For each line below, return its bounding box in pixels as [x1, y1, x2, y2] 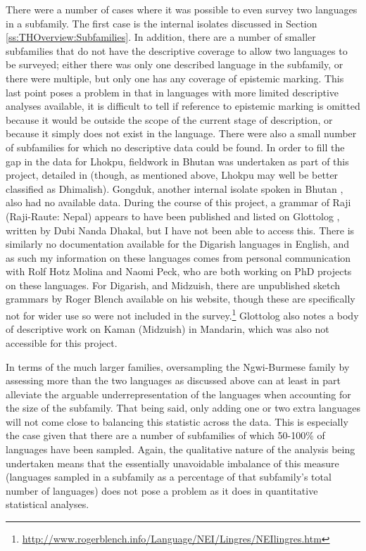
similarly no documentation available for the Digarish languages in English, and [6, 236, 350, 251]
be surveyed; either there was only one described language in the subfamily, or [6, 57, 343, 72]
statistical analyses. [6, 497, 89, 512]
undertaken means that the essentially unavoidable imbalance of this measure [6, 455, 339, 470]
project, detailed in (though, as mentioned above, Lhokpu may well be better [6, 167, 339, 182]
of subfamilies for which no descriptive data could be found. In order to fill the [6, 139, 345, 154]
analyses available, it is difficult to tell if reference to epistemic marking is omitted [6, 99, 360, 113]
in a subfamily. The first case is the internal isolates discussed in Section [6, 15, 317, 30]
